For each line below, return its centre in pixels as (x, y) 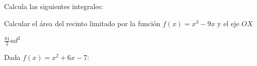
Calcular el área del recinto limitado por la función (82, 23)
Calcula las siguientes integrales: (54, 6)
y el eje (228, 23)
